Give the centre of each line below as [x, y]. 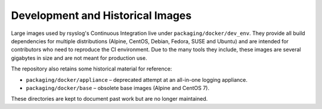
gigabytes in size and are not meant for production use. [79, 58]
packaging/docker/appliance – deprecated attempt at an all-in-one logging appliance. [137, 79]
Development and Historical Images [101, 15]
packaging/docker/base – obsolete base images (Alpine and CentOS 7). [118, 88]
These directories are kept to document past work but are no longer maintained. [109, 99]
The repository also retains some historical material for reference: [92, 69]
